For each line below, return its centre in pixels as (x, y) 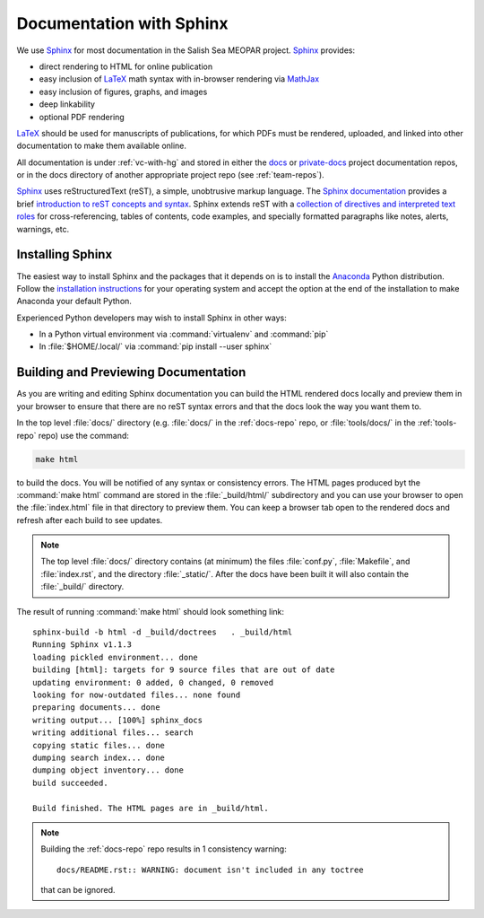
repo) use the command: (84, 435)
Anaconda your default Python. (74, 302)
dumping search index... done (99, 757)
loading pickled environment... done (116, 657)
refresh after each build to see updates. (90, 520)
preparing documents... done (96, 708)
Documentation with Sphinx (122, 23)
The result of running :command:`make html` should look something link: (151, 611)
